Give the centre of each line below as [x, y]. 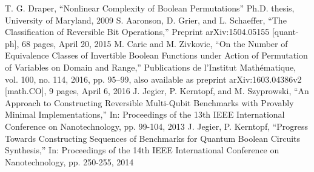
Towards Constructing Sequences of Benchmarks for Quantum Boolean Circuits [153, 138]
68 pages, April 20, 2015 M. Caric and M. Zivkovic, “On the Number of [155, 43]
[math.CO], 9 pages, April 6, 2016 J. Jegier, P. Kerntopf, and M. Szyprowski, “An [157, 91]
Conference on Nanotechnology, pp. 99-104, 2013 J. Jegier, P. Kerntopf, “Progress [157, 126]
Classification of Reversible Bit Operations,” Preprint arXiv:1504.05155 [137, 32]
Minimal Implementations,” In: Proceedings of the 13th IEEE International [145, 114]
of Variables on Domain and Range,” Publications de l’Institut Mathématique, [151, 67]
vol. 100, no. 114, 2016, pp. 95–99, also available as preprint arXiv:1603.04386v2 [153, 79]
